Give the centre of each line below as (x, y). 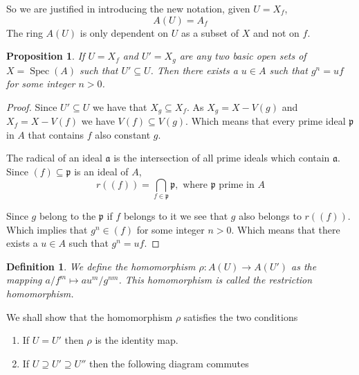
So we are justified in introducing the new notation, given (128, 8)
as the (304, 266)
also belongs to (270, 215)
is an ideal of (101, 172)
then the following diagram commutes (169, 363)
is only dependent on (124, 32)
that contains (56, 134)
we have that (120, 106)
